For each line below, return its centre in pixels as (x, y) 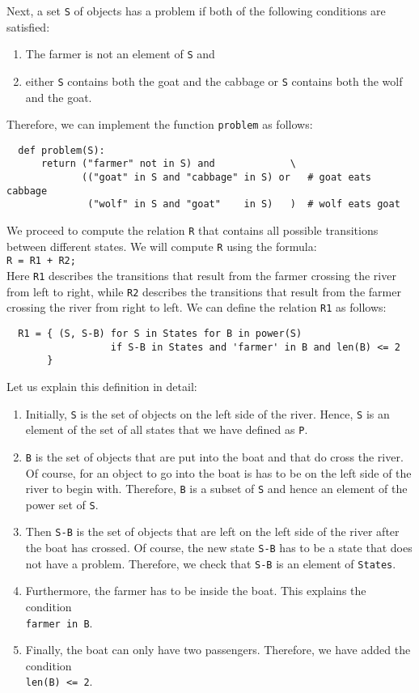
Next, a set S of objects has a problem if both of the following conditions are (196, 11)
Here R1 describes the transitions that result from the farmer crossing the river (201, 276)
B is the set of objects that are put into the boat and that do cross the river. (214, 456)
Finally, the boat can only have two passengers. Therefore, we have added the (218, 650)
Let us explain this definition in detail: (102, 386)
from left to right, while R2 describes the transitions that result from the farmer (204, 291)
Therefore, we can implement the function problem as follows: (160, 124)
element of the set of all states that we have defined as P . (167, 429)
